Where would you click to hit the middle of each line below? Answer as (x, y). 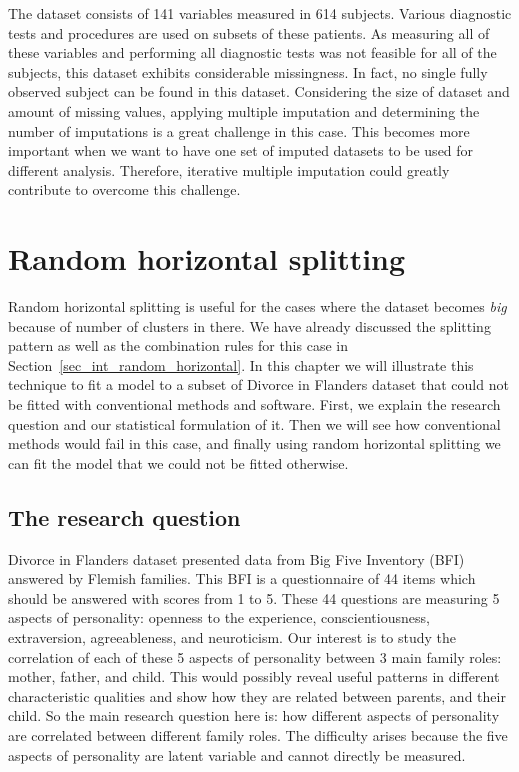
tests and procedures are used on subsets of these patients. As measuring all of (249, 32)
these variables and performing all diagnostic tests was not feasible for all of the (252, 52)
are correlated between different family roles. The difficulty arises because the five (258, 734)
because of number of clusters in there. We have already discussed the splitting (249, 325)
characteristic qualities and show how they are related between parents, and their (257, 695)
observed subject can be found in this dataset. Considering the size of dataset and (259, 91)
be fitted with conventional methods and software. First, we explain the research (254, 404)
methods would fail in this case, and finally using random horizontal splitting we (254, 443)
